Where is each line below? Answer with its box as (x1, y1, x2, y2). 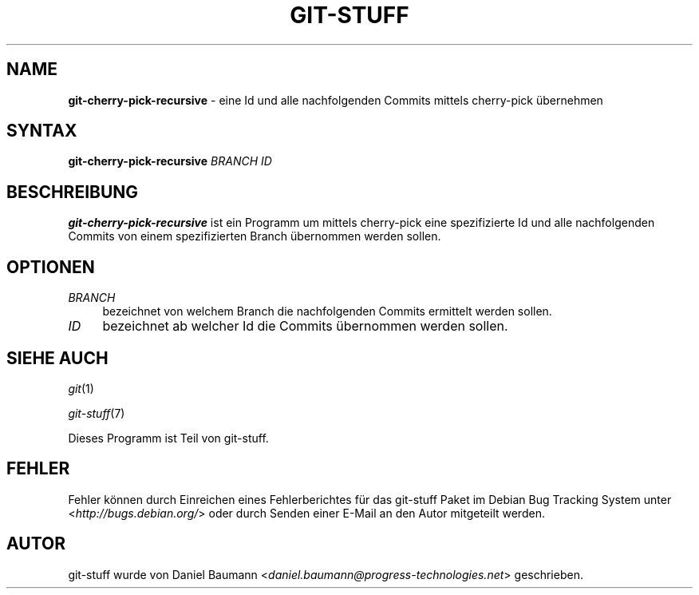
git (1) (68, 381, 94, 395)
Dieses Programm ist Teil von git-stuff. (68, 430, 269, 445)
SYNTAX (6, 121, 77, 141)
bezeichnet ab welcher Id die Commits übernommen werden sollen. (102, 318, 508, 335)
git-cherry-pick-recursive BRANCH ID (68, 154, 272, 169)
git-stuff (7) (68, 406, 125, 420)
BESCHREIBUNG (6, 181, 139, 202)
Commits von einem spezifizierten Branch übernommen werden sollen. (68, 229, 441, 244)
